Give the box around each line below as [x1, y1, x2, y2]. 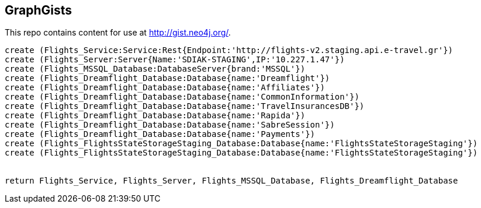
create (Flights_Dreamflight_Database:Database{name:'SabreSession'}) [5, 120, 335, 130]
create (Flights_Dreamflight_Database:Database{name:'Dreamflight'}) [5, 73, 330, 83]
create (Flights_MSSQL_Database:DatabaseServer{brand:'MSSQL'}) [5, 64, 306, 74]
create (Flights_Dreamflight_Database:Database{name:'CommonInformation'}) [5, 92, 359, 102]
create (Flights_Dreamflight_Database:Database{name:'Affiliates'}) [5, 83, 325, 93]
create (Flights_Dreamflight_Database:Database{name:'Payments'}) [5, 129, 316, 139]
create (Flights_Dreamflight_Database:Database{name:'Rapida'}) [5, 111, 306, 121]
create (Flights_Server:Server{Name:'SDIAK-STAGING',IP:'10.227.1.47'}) [5, 55, 345, 65]
